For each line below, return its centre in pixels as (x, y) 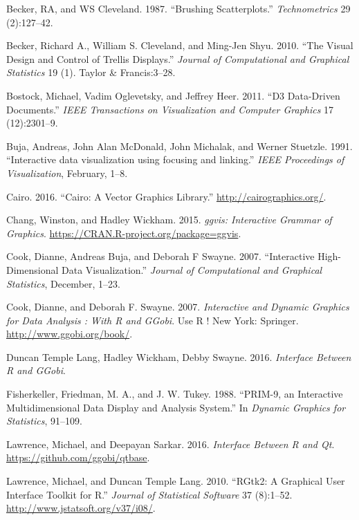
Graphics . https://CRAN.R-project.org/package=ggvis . (124, 233)
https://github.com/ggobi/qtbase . (78, 457)
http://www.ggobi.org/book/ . (70, 334)
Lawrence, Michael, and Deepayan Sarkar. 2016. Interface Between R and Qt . (171, 444)
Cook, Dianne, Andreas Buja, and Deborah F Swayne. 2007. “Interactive (160, 256)
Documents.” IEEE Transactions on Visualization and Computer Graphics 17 (170, 109)
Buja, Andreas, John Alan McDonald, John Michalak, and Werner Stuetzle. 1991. (179, 146)
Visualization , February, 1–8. (67, 173)
